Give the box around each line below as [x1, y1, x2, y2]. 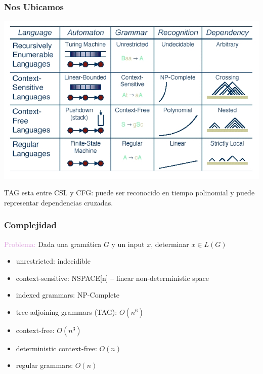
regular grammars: [16, 360, 73, 370]
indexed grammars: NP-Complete [16, 289, 119, 300]
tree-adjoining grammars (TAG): [16, 306, 117, 317]
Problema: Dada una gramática [4, 238, 102, 249]
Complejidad [4, 219, 57, 231]
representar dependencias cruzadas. [4, 197, 113, 207]
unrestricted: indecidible [16, 256, 91, 266]
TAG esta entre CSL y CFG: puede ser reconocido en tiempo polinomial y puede [4, 187, 255, 198]
